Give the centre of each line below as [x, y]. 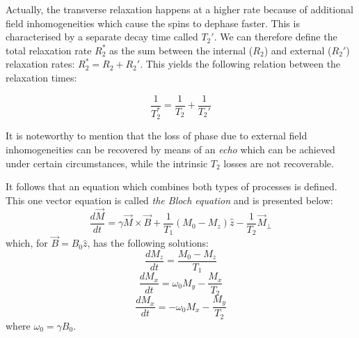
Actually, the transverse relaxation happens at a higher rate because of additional [179, 9]
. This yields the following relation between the [240, 64]
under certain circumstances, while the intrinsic [107, 163]
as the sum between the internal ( [181, 50]
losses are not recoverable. [279, 163]
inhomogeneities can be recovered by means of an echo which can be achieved [170, 149]
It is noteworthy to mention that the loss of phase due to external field [157, 136]
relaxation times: [41, 77]
